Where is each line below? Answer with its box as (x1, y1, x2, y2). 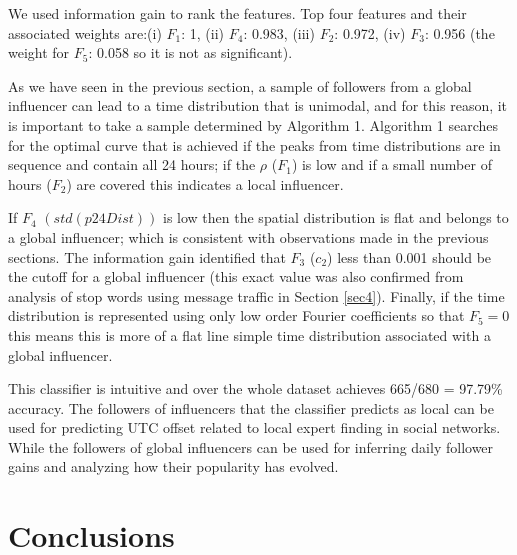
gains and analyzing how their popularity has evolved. (8, 456, 339, 477)
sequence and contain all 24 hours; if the (8, 154, 256, 175)
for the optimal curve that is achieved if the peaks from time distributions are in (8, 134, 501, 155)
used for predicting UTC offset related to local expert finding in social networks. (8, 417, 501, 438)
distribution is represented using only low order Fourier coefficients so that (8, 305, 465, 326)
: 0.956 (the (424, 22, 495, 43)
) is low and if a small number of (291, 154, 492, 175)
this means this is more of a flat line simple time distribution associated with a (8, 324, 491, 345)
